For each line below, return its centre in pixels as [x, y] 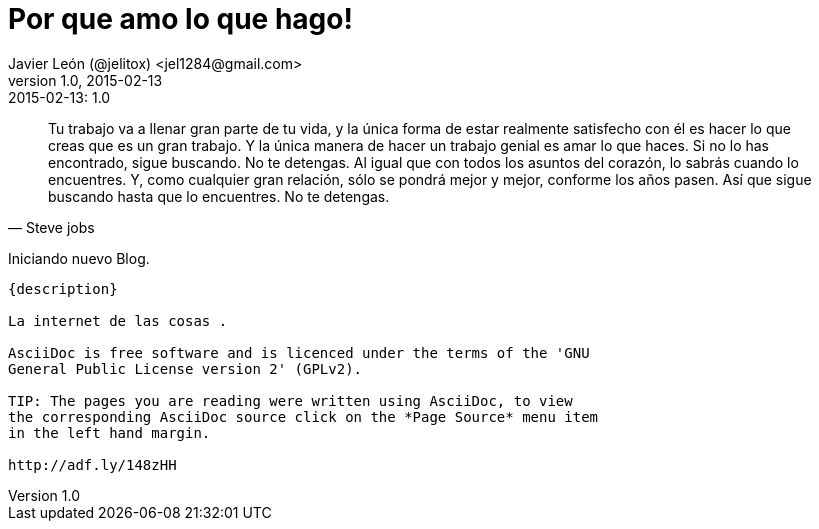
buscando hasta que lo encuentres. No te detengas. [219, 196]
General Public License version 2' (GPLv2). [185, 368]
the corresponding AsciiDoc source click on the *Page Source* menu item [303, 416]
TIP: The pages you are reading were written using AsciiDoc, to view [290, 400]
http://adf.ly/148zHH [92, 464]
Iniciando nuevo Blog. [79, 258]
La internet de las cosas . [118, 320]
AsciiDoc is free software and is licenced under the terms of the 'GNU [299, 352]
